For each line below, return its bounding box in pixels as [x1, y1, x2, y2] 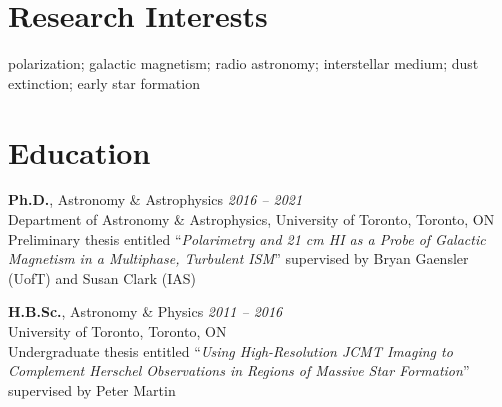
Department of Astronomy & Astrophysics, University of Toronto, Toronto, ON [8, 209, 495, 230]
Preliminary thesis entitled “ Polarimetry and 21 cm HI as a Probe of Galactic [8, 228, 486, 249]
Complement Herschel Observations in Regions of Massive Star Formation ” [8, 360, 470, 381]
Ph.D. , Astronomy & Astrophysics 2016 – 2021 [8, 189, 303, 210]
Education [8, 131, 151, 172]
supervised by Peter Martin [8, 379, 176, 400]
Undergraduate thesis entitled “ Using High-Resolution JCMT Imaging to [8, 340, 453, 361]
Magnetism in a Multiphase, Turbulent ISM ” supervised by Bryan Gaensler [8, 248, 469, 269]
